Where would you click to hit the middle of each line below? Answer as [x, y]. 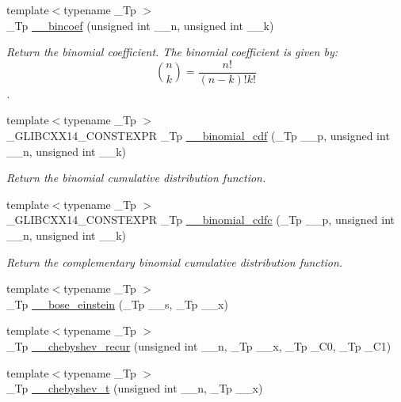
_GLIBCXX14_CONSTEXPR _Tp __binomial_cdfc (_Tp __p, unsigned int [201, 220]
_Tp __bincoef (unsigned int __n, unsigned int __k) [140, 25]
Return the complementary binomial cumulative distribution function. [175, 262]
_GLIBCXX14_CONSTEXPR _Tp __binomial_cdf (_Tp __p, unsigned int [198, 136]
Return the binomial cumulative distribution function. [136, 178]
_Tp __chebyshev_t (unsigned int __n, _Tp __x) [135, 388]
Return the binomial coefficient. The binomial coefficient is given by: [172, 52]
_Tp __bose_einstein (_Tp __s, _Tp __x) [117, 303]
